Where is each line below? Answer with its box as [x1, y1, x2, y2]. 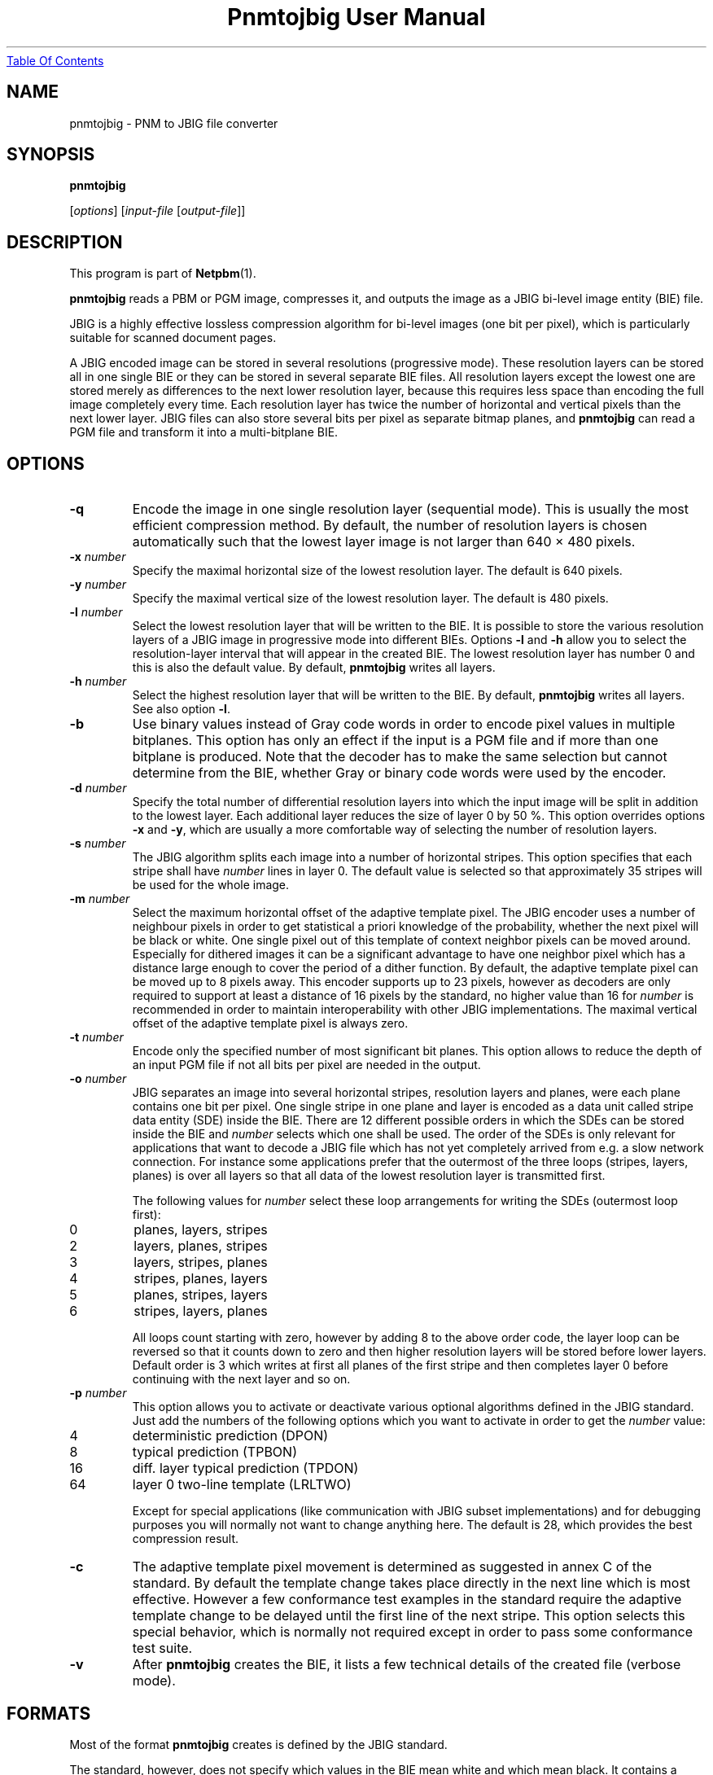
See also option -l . [132, 702, 230, 717]
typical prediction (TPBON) [132, 1444, 297, 1461]
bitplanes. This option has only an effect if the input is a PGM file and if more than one [132, 732, 658, 749]
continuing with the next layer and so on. [132, 1372, 351, 1387]
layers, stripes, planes [133, 1254, 268, 1271]
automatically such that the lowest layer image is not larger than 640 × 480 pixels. [132, 533, 636, 550]
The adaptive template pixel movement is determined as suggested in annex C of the [132, 1558, 652, 1576]
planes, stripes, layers [133, 1286, 268, 1304]
